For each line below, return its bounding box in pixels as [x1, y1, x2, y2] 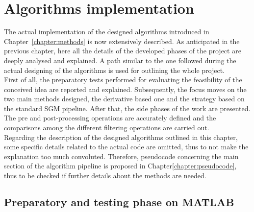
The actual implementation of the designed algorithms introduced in [4, 26, 209, 37]
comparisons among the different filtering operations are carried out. [4, 122, 209, 133]
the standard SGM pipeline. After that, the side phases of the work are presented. [4, 103, 251, 113]
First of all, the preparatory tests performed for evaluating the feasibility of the [4, 74, 242, 85]
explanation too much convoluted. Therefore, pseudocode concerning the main [4, 151, 239, 161]
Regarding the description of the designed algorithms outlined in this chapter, [4, 132, 238, 142]
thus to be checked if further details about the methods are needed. [4, 170, 206, 181]
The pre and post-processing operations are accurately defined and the [4, 113, 216, 123]
